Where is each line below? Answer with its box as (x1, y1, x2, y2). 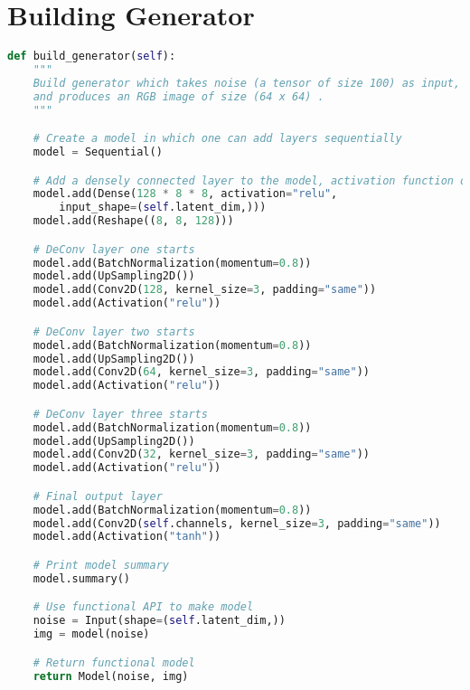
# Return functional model (33, 656, 195, 669)
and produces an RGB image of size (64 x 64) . (33, 90, 324, 103)
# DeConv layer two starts (33, 325, 195, 338)
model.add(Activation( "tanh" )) (33, 530, 221, 543)
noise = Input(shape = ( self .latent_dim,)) (33, 614, 286, 628)
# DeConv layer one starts (33, 242, 195, 256)
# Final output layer (33, 489, 163, 503)
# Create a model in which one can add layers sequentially (33, 132, 402, 146)
